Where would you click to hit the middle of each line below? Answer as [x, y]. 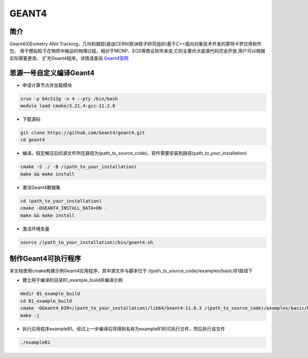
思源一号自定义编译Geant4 [52, 73]
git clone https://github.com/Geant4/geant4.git [83, 133]
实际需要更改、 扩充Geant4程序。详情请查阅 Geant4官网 [69, 58]
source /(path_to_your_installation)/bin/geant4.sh [87, 242]
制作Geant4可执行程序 [45, 258]
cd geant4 [33, 140]
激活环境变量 [36, 229]
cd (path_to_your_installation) [61, 201]
